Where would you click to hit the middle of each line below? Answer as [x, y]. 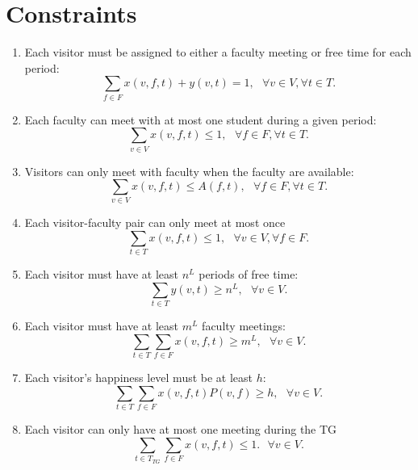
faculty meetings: [244, 326]
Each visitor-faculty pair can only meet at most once [155, 222]
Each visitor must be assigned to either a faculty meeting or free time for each [218, 52]
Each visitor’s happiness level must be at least [139, 378]
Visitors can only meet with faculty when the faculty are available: [189, 171]
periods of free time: [249, 274]
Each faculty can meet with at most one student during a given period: [201, 119]
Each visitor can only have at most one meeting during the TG [181, 429]
